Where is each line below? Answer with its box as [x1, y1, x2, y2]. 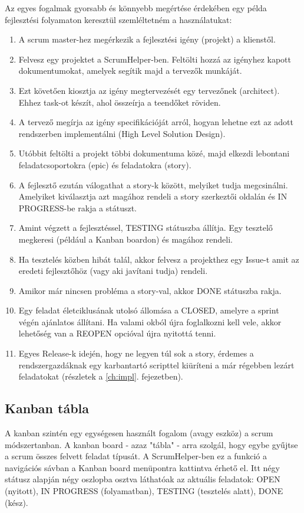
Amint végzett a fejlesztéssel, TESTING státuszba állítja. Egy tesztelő [18, 221, 273, 234]
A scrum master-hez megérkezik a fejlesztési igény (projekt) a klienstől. [18, 33, 276, 45]
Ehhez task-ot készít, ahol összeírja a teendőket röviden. [18, 96, 221, 108]
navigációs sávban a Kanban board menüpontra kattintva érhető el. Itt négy [5, 461, 280, 473]
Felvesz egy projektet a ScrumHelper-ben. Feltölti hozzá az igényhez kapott [18, 53, 291, 65]
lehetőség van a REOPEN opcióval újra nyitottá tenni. [18, 327, 216, 339]
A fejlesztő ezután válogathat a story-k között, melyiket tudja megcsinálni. [18, 178, 288, 191]
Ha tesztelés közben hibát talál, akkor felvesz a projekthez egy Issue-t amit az [18, 253, 299, 265]
